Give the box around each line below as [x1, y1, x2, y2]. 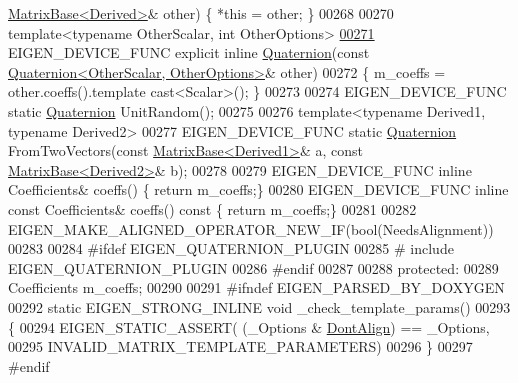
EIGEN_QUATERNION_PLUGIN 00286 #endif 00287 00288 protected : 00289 [8, 257, 499, 278]
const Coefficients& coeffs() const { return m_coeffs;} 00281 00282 [8, 198, 417, 219]
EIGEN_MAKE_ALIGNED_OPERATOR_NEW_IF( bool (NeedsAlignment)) [8, 218, 494, 239]
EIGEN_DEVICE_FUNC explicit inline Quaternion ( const [8, 42, 370, 63]
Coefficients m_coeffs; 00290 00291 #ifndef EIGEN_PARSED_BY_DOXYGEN [8, 277, 505, 298]
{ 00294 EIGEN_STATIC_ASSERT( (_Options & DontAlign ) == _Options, [8, 316, 490, 337]
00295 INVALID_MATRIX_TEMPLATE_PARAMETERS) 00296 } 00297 [8, 336, 473, 357]
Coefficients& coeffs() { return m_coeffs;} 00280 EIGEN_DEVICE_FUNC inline [8, 179, 509, 200]
